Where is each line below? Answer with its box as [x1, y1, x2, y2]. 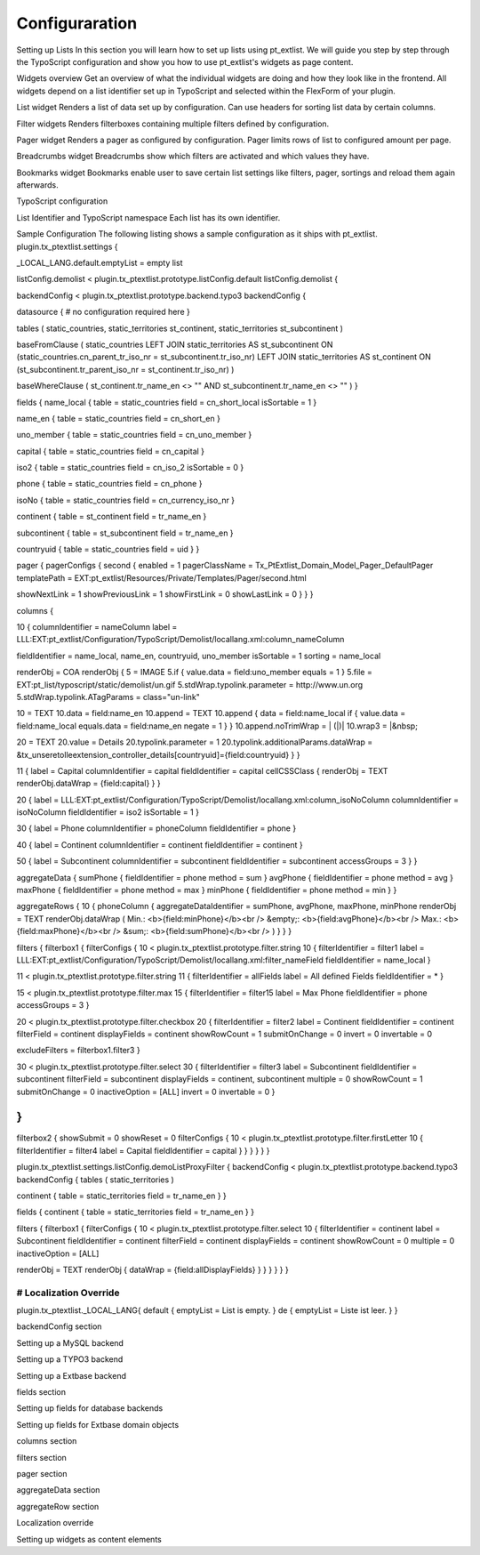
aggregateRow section [16, 1501, 100, 1511]
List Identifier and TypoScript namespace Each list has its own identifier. [16, 212, 281, 222]
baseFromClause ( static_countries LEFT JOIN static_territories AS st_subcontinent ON [16, 339, 333, 350]
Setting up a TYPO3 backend [16, 1354, 124, 1365]
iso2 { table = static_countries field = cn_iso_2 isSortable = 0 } [16, 463, 244, 473]
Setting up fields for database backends [16, 1403, 164, 1414]
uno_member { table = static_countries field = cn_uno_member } [16, 430, 252, 440]
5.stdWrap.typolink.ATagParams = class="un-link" [16, 691, 200, 702]
